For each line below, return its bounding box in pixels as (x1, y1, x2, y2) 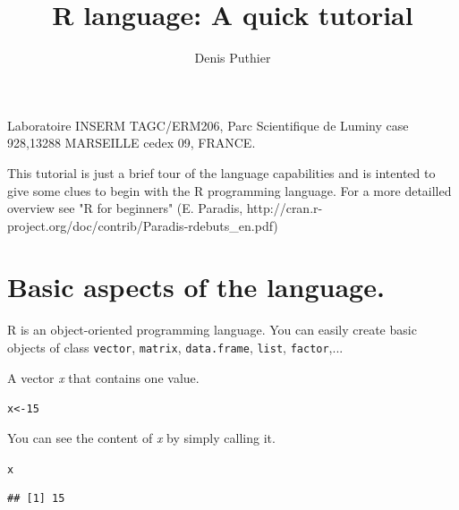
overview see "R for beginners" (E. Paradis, (7, 199, 243, 217)
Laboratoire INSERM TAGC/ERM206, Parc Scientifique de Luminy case (7, 115, 409, 134)
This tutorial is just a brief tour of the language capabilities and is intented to (7, 163, 436, 182)
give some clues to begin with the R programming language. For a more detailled (7, 181, 452, 200)
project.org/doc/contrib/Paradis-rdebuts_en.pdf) (7, 216, 278, 234)
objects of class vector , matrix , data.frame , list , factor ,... (7, 338, 344, 356)
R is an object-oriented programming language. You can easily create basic (7, 320, 417, 339)
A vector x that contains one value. (7, 368, 200, 387)
